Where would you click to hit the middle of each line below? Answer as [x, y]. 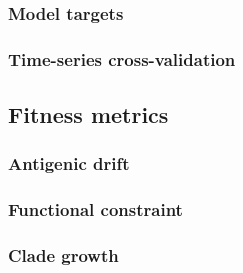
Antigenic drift [69, 163]
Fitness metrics [88, 114]
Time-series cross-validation [122, 58]
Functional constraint [95, 209]
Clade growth [63, 255]
